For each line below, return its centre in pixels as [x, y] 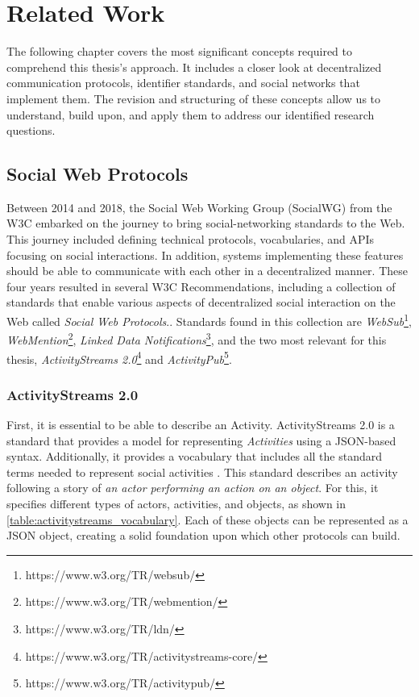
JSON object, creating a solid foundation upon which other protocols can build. [203, 535]
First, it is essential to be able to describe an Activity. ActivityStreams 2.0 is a [201, 425]
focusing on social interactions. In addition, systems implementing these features [205, 255]
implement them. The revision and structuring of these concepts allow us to [194, 98]
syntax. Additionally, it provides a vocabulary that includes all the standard [195, 456]
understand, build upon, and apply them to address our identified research [191, 114]
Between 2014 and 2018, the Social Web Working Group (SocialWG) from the [199, 207]
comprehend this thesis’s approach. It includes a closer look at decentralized [194, 67]
